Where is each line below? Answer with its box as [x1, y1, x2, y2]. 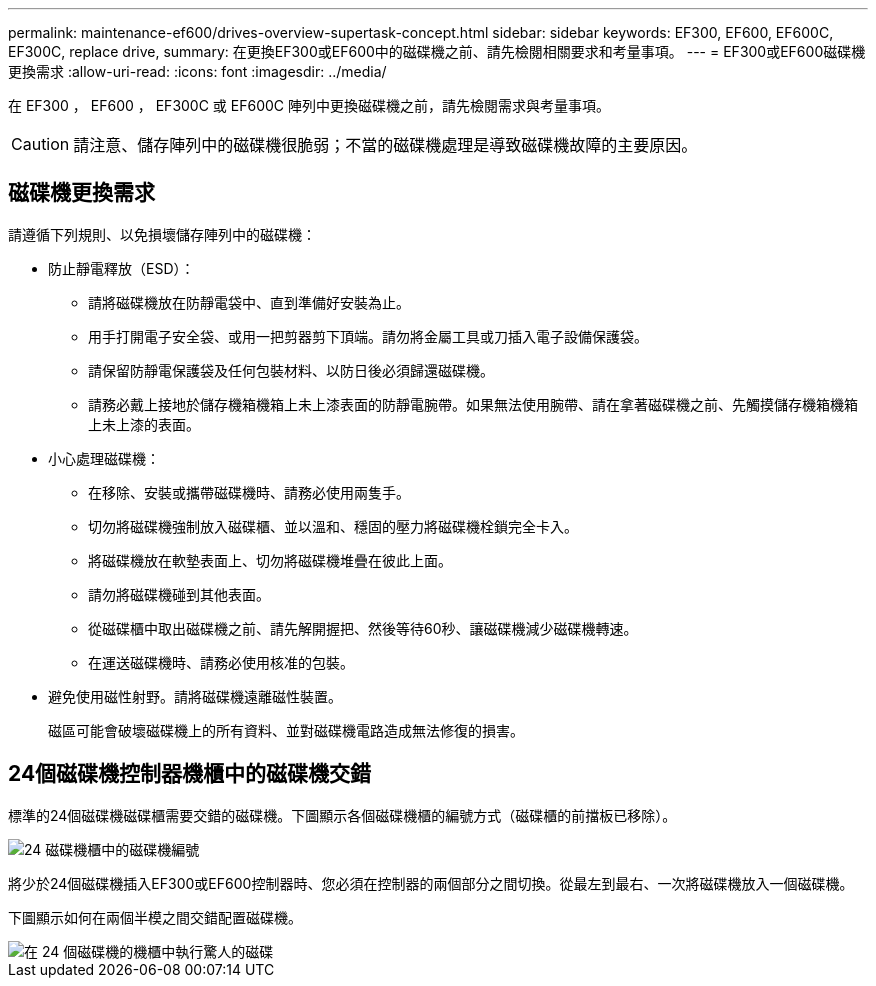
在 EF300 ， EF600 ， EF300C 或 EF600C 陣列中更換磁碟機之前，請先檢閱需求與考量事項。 [8, 97, 610, 114]
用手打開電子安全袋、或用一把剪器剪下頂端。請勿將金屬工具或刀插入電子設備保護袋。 [88, 327, 648, 345]
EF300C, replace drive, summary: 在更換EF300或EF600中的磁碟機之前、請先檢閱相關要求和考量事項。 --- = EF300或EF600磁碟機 [8, 43, 866, 60]
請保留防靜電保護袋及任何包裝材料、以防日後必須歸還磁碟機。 [88, 361, 494, 379]
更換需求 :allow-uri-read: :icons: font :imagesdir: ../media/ [8, 63, 387, 80]
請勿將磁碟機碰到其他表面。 [88, 585, 270, 603]
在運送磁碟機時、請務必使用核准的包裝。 [88, 653, 354, 671]
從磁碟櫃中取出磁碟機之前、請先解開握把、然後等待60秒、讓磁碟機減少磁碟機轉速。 [88, 619, 638, 637]
